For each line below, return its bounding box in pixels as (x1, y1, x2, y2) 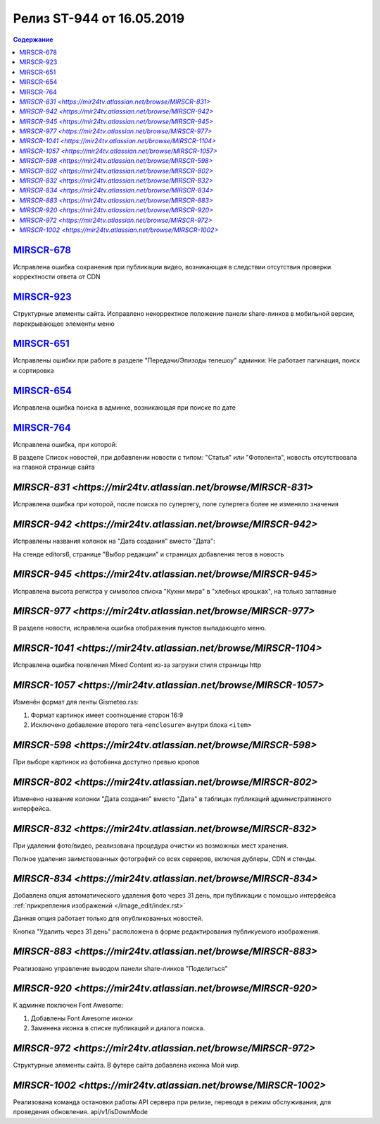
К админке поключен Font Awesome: (13, 1001, 124, 1010)
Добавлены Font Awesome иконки (30, 1014, 133, 1022)
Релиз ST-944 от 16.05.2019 (13, 11, 185, 26)
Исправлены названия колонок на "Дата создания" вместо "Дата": (13, 537, 215, 546)
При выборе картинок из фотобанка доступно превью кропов (13, 757, 200, 766)
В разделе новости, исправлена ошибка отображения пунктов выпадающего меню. (13, 624, 267, 633)
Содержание (13, 35, 53, 44)
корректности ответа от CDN (13, 272, 101, 281)
